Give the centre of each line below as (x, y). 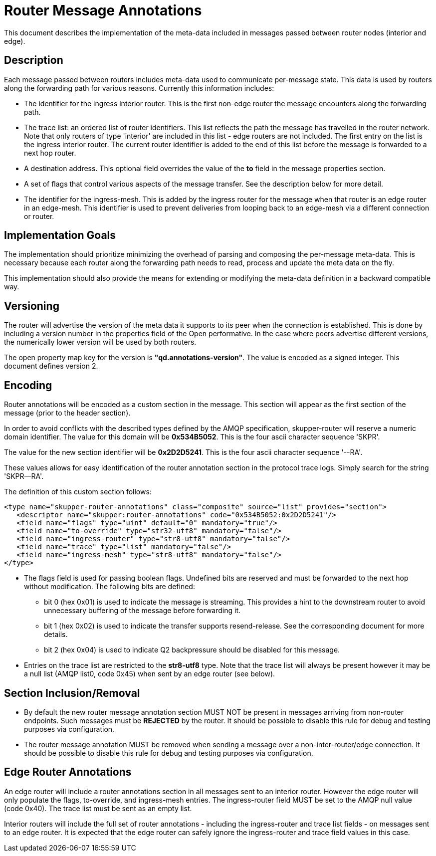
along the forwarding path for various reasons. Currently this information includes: (139, 88)
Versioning (32, 306)
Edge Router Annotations (68, 772)
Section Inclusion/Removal (72, 693)
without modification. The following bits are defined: (109, 587)
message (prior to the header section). (67, 413)
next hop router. (50, 153)
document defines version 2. (51, 366)
